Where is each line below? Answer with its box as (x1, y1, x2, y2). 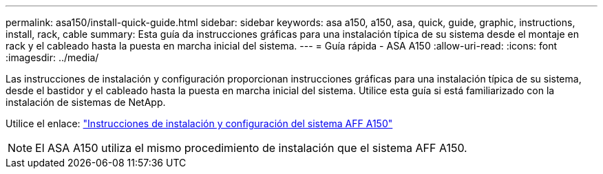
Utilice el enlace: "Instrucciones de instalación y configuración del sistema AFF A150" (6, 118, 393, 129)
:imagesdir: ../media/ (6, 52, 99, 63)
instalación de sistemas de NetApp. (6, 96, 166, 108)
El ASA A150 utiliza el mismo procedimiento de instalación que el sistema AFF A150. (35, 141, 467, 155)
